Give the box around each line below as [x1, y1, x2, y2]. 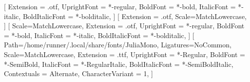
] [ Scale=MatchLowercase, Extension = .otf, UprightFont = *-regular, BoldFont [4, 20, 245, 31]
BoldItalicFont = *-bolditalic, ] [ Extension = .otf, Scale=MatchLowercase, [22, 11, 247, 21]
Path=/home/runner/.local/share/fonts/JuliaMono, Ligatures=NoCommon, [4, 40, 231, 50]
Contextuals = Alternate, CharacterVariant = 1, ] [4, 68, 153, 79]
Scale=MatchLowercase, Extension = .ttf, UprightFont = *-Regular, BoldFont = [4, 49, 245, 59]
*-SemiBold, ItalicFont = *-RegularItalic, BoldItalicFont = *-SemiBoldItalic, [4, 59, 233, 69]
